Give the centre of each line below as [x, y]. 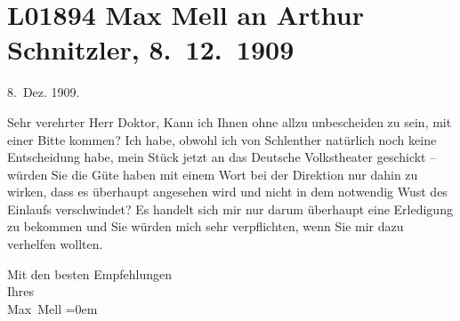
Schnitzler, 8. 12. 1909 [151, 49]
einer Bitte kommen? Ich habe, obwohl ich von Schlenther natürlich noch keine [222, 139]
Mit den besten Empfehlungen [90, 273]
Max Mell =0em [52, 308]
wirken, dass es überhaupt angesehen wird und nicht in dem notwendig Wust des [227, 192]
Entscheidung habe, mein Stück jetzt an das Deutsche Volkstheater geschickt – [222, 157]
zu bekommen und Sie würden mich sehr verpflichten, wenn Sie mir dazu [206, 226]
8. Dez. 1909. [44, 92]
